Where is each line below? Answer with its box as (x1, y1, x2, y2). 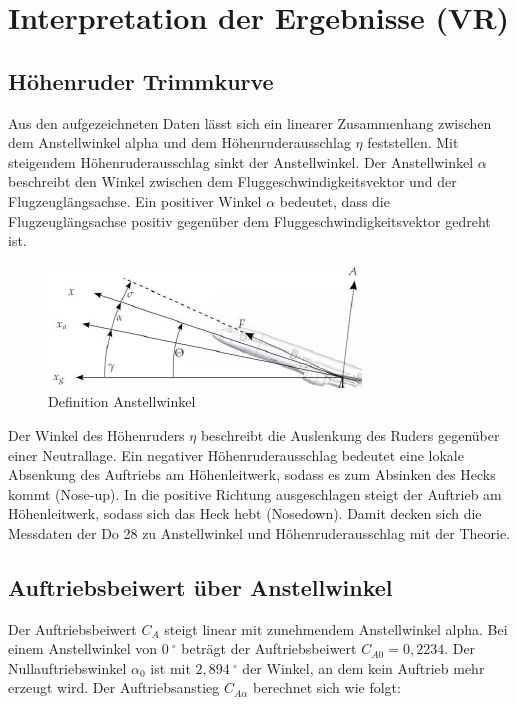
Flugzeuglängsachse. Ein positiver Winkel (8, 190, 262, 211)
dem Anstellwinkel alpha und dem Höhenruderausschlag (8, 132, 351, 153)
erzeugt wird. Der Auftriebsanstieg (8, 677, 220, 698)
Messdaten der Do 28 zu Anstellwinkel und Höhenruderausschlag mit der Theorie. (8, 522, 511, 543)
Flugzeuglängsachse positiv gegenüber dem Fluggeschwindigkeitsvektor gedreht (8, 210, 491, 231)
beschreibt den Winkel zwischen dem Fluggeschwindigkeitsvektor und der (8, 171, 457, 192)
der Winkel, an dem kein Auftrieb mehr (242, 657, 485, 678)
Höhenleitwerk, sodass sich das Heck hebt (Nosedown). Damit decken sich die (8, 503, 482, 524)
